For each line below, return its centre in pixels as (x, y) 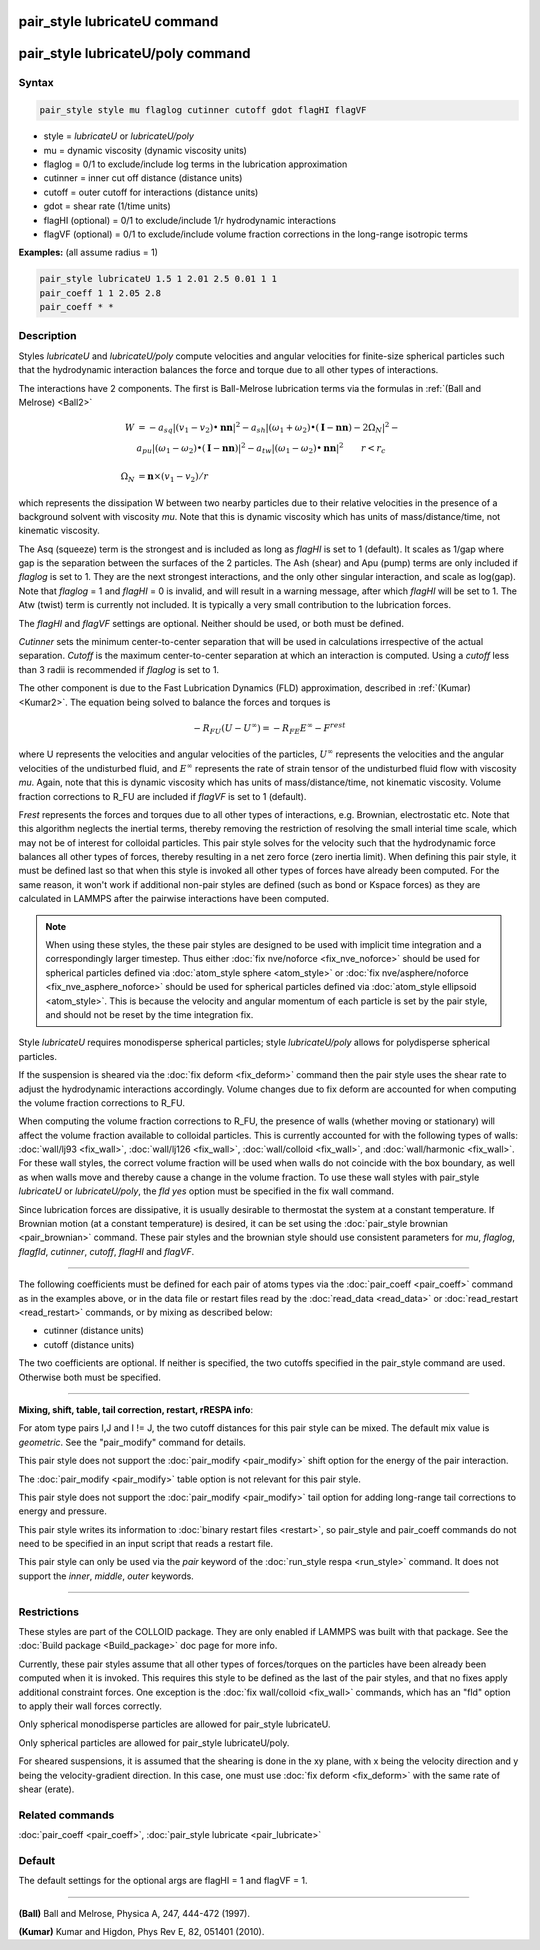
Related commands (66, 1815)
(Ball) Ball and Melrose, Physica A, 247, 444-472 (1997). (134, 1913)
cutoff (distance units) (89, 1344)
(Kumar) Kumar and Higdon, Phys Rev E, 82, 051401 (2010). (141, 1931)
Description (47, 336)
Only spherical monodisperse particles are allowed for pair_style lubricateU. (174, 1724)
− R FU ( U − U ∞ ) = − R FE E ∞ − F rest (269, 728)
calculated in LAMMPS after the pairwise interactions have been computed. (174, 899)
